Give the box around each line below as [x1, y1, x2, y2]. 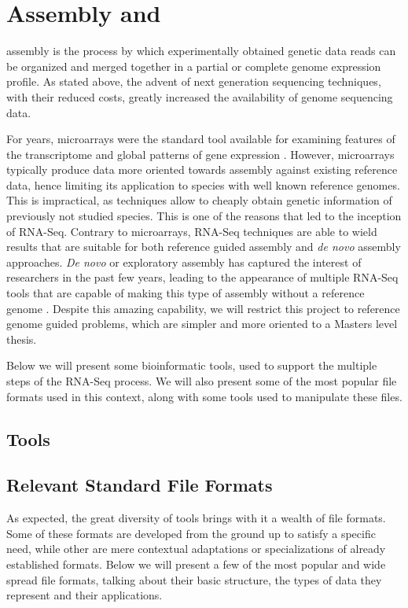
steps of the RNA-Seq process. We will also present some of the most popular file [6, 373, 397, 389]
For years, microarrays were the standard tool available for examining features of [6, 131, 395, 147]
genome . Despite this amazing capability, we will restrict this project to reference [6, 300, 400, 316]
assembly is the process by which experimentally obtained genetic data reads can [6, 42, 396, 59]
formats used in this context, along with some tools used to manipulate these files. [6, 388, 402, 404]
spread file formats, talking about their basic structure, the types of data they [6, 571, 382, 588]
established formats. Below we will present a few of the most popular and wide [6, 555, 386, 572]
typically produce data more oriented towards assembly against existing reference [6, 161, 398, 178]
